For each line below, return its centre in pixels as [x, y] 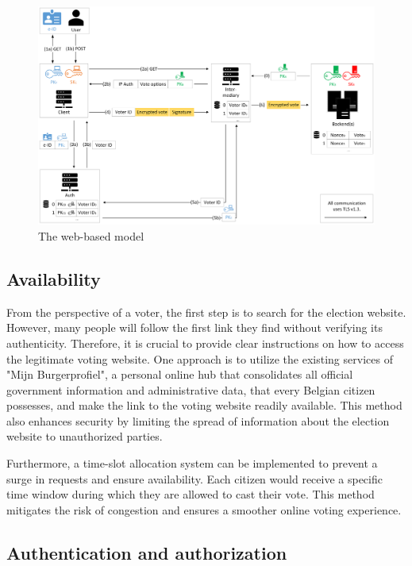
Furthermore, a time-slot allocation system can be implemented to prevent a [192, 463]
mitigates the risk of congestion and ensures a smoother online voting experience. [204, 509]
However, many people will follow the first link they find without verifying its [194, 327]
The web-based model [91, 235]
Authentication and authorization [147, 552]
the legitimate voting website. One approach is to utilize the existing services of [200, 358]
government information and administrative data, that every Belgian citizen [191, 389]
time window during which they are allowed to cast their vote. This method [191, 494]
